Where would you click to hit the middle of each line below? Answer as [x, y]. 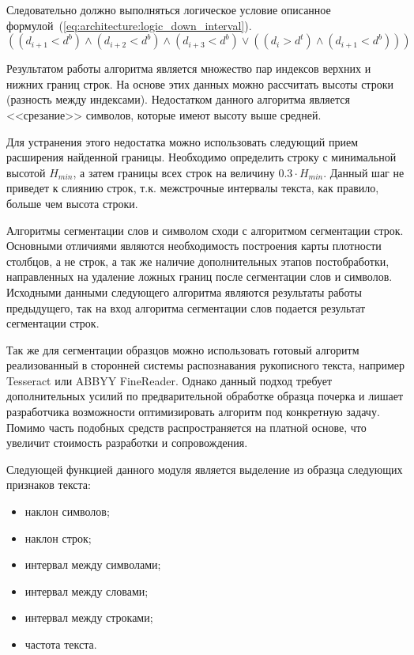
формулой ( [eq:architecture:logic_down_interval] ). [129, 25]
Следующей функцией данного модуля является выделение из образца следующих [205, 469]
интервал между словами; [87, 591]
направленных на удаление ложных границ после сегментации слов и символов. [199, 276]
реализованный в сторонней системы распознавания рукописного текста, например [205, 365]
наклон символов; [67, 511]
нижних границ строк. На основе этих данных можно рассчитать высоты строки [200, 83]
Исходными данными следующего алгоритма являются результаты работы [184, 292]
